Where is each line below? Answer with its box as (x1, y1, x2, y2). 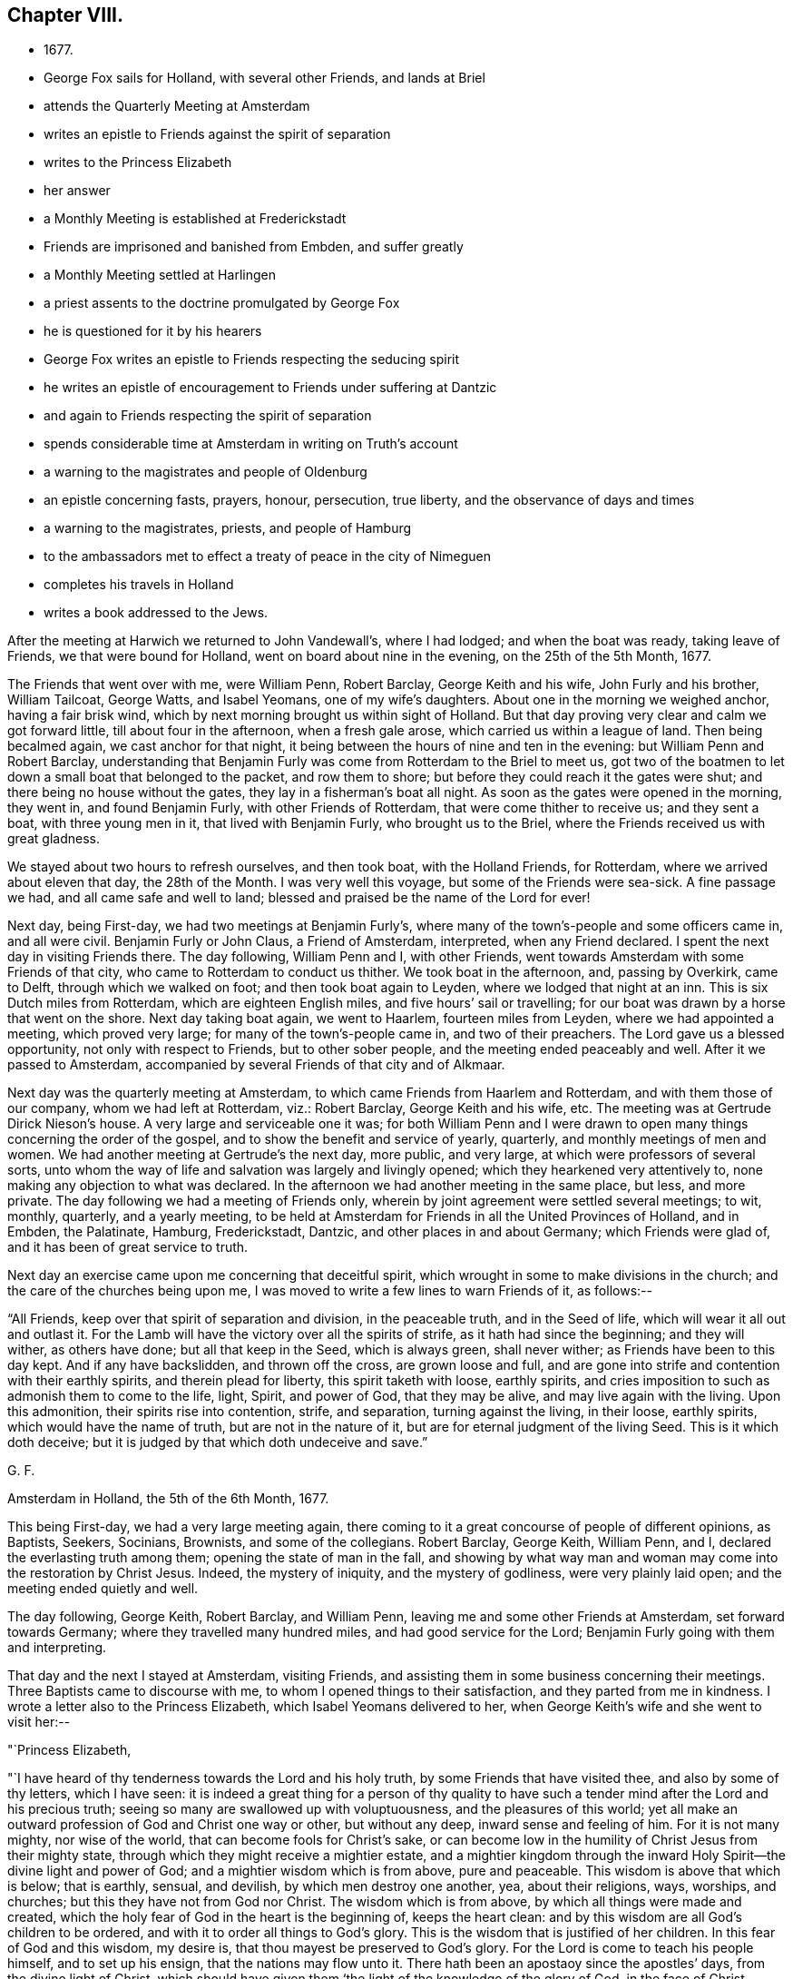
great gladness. (7, 831, 100, 847)
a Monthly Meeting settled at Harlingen (44, 267, 276, 283)
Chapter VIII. (7, 4, 123, 26)
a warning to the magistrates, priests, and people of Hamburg (44, 520, 412, 537)
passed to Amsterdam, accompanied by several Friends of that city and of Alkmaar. (7, 1057, 505, 1073)
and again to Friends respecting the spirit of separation (44, 408, 372, 424)
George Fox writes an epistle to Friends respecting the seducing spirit (44, 351, 460, 368)
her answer (44, 182, 111, 199)
